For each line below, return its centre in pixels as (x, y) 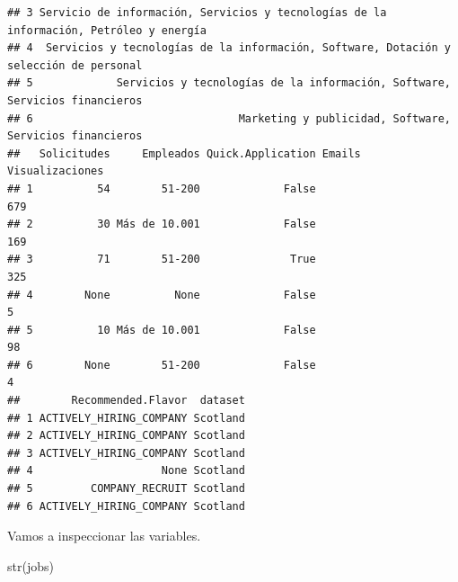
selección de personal (75, 65)
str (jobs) (31, 565)
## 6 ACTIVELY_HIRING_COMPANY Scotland (126, 506)
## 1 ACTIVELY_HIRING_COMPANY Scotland (126, 418)
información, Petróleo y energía (107, 30)
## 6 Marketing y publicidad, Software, (229, 118)
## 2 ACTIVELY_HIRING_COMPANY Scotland (126, 436)
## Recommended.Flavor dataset (126, 401)
